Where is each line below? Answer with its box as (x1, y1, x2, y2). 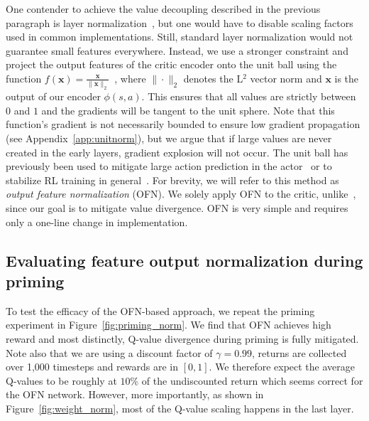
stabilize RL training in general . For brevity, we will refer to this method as (6, 172, 339, 187)
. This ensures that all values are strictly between (141, 89, 356, 104)
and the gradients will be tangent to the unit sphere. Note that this (41, 102, 335, 117)
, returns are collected (252, 345, 347, 360)
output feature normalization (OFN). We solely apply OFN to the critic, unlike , (6, 186, 356, 201)
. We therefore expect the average (209, 359, 355, 374)
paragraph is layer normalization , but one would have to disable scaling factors (6, 15, 353, 30)
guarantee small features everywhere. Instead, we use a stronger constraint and (6, 43, 348, 58)
